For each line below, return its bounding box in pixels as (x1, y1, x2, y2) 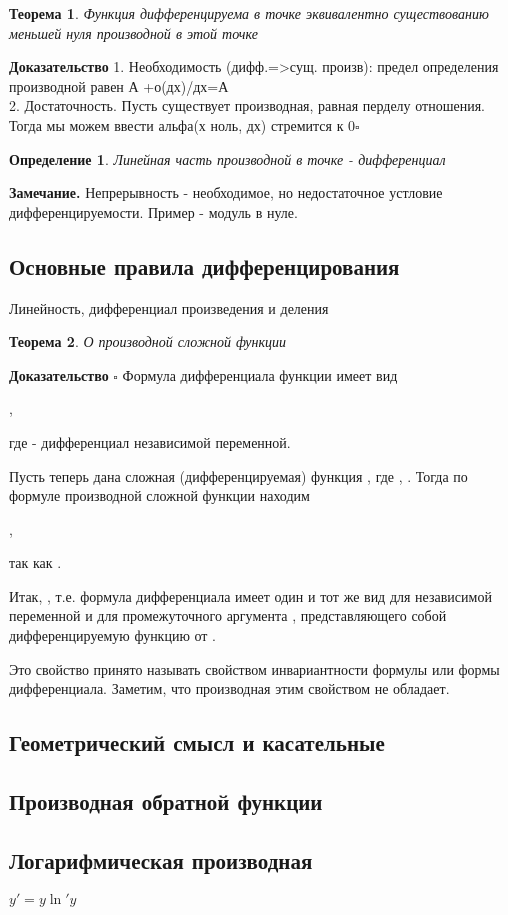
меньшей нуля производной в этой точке (9, 22, 258, 43)
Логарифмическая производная (9, 844, 313, 875)
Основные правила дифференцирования (9, 250, 400, 281)
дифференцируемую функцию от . (9, 625, 217, 646)
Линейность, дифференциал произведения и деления (9, 297, 329, 318)
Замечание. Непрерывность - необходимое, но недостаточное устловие (9, 182, 443, 203)
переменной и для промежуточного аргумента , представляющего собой (9, 605, 447, 626)
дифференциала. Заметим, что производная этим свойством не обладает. (9, 678, 450, 699)
